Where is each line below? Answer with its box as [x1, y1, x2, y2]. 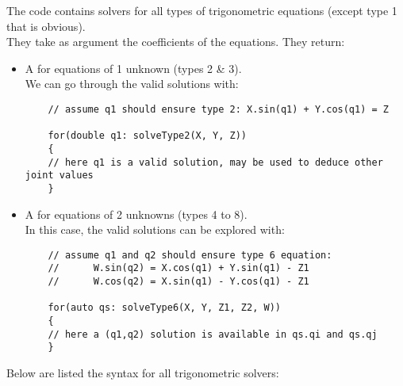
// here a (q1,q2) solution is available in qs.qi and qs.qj [48, 328, 378, 340]
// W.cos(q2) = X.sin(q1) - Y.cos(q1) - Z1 [48, 276, 309, 288]
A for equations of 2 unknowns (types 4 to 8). [25, 205, 248, 222]
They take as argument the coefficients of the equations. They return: [6, 33, 345, 50]
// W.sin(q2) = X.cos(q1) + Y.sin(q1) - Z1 [48, 262, 309, 274]
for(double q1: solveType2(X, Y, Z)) [48, 130, 247, 142]
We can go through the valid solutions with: [25, 75, 239, 92]
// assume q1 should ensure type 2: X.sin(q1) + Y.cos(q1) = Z [48, 103, 389, 115]
